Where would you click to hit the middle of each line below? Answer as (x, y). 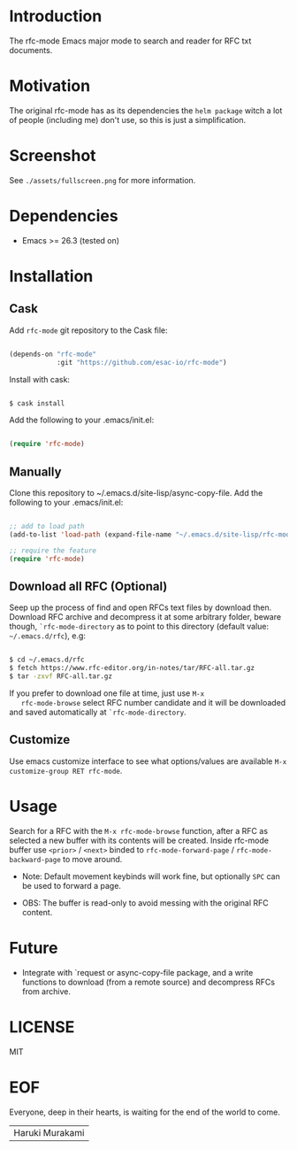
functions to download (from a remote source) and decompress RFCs (148, 982)
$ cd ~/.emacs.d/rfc (47, 660)
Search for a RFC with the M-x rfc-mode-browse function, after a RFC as (138, 830)
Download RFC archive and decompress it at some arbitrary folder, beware (145, 617)
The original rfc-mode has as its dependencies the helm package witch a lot (146, 110)
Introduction (56, 16)
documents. (31, 50)
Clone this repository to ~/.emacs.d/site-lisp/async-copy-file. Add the (136, 493)
